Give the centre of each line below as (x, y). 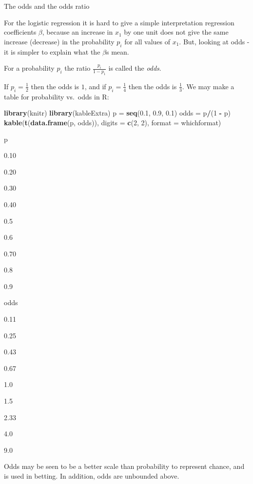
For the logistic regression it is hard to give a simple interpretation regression (119, 22)
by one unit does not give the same (176, 32)
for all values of (147, 41)
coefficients (20, 32)
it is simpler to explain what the (52, 51)
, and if (95, 86)
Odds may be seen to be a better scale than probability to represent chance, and (124, 466)
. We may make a (208, 86)
